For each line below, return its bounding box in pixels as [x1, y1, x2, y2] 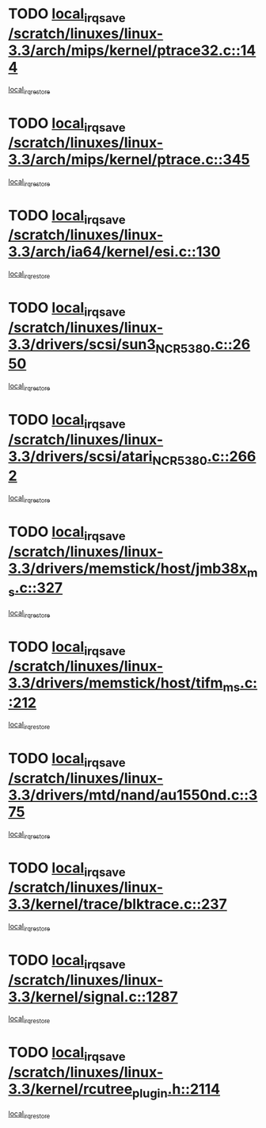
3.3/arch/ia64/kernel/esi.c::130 [8, 243, 221, 261]
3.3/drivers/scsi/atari [8, 447, 153, 465]
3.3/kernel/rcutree [8, 1080, 133, 1099]
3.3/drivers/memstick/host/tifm [8, 674, 223, 693]
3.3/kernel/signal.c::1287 [8, 988, 178, 1006]
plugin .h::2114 [131, 1080, 220, 1101]
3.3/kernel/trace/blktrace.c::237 [8, 896, 227, 913]
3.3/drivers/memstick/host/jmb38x [8, 559, 248, 577]
